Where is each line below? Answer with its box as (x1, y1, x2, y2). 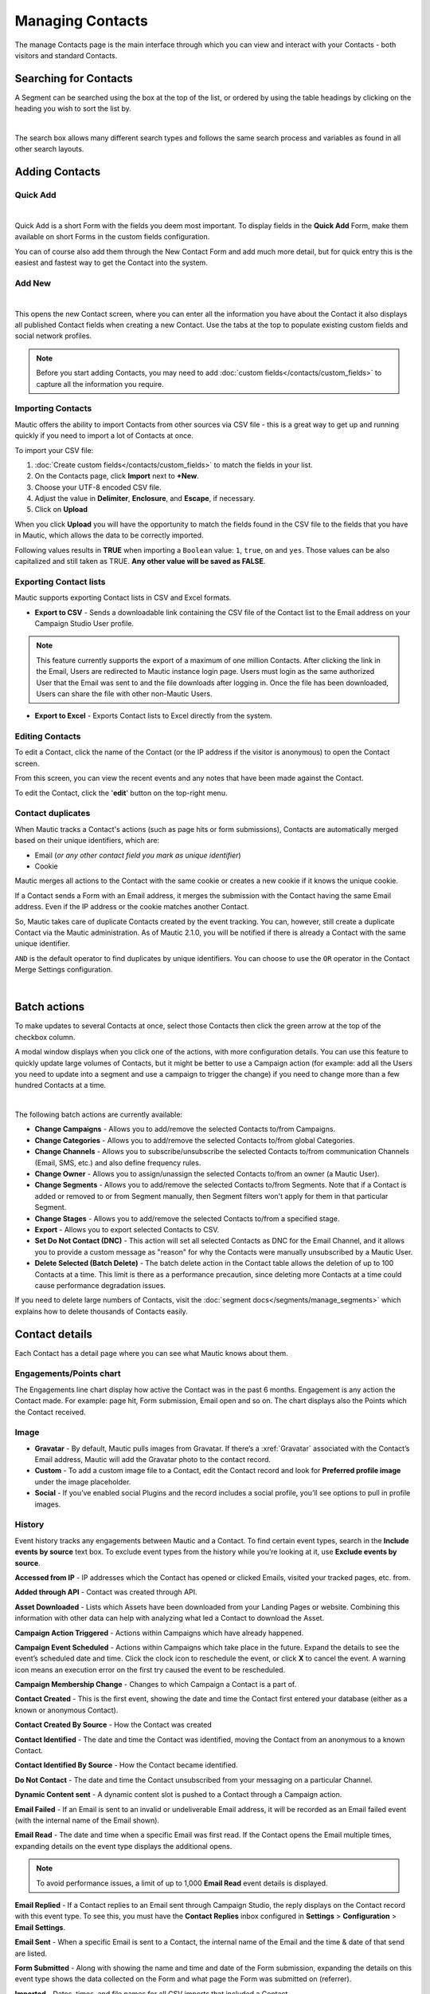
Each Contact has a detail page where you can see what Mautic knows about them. (14, 1348, 288, 1358)
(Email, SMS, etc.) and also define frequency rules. (34, 1157, 201, 1168)
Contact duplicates (14, 808, 91, 819)
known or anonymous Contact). (14, 1705, 119, 1715)
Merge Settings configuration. (14, 965, 113, 975)
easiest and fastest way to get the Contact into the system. (14, 258, 209, 267)
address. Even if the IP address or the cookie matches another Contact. (14, 902, 249, 912)
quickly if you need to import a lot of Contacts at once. (14, 431, 194, 440)
